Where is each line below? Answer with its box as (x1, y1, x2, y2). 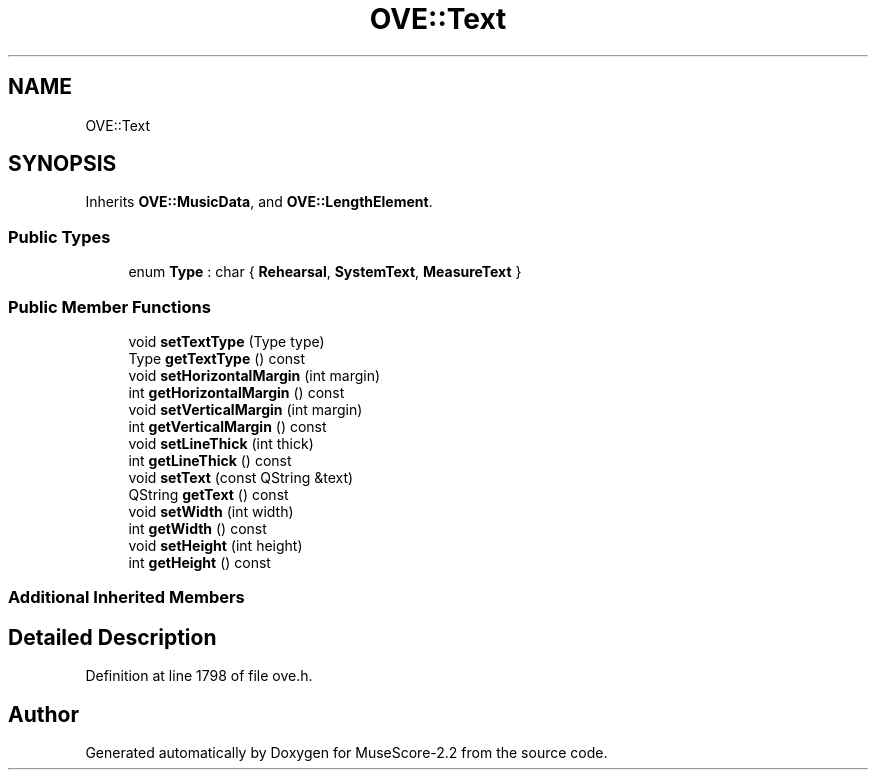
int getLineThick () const (128, 451, 292, 469)
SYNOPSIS (8, 151, 117, 177)
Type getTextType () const (128, 349, 306, 367)
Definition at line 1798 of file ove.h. (85, 667, 313, 685)
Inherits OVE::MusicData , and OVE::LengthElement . (85, 193, 433, 211)
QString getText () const (128, 485, 289, 503)
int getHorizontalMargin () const (128, 383, 345, 401)
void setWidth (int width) (128, 502, 294, 520)
